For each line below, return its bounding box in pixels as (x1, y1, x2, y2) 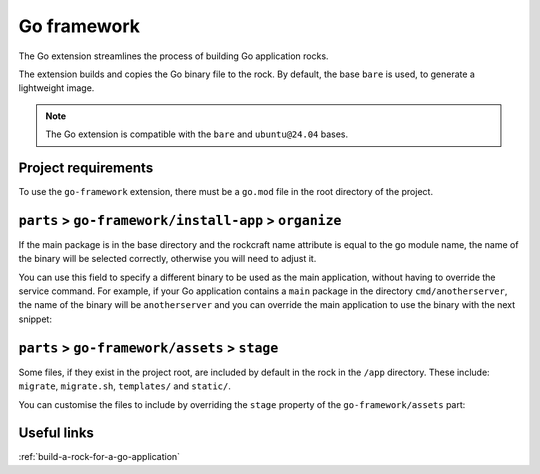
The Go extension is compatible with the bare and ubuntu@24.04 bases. (45, 128, 349, 140)
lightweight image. (18, 82, 95, 94)
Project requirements (18, 159, 154, 176)
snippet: (18, 313, 52, 325)
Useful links (18, 425, 95, 442)
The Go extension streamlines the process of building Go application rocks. (18, 50, 329, 62)
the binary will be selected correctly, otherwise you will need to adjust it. (18, 253, 317, 265)
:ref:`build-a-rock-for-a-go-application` (18, 451, 180, 463)
